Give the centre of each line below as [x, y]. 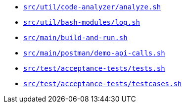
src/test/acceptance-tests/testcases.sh [103, 84]
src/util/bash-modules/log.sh [82, 22]
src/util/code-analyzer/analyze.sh [92, 7]
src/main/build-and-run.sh [75, 38]
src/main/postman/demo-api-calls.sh [94, 53]
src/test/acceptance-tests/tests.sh [94, 68]
